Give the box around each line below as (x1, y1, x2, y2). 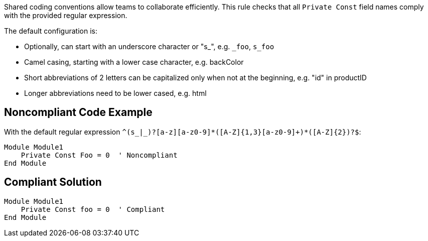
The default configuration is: (4, 27, 97, 35)
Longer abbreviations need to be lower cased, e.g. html (24, 89, 207, 97)
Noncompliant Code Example (4, 106, 153, 119)
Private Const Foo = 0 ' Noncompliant (21, 151, 178, 159)
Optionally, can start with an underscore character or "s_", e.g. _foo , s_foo (24, 42, 274, 51)
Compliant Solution (4, 176, 102, 189)
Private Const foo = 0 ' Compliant (21, 205, 165, 213)
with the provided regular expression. (4, 11, 127, 20)
